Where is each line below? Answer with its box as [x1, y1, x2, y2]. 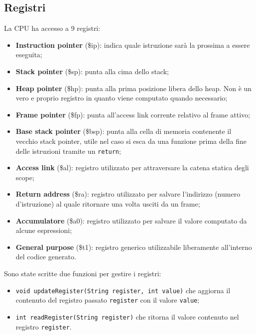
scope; [15, 172, 34, 182]
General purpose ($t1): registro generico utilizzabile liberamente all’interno [15, 241, 252, 252]
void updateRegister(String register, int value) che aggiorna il [15, 285, 231, 295]
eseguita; [15, 49, 42, 60]
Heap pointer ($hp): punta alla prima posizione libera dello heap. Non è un [15, 83, 252, 93]
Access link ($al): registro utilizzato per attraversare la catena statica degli [15, 162, 249, 173]
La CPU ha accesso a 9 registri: [4, 23, 101, 33]
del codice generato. [15, 251, 76, 262]
